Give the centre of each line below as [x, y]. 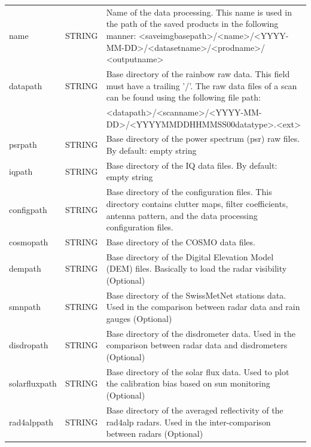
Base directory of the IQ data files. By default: [192, 165]
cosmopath [29, 241]
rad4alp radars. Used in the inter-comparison [188, 422]
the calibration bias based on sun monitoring [188, 383]
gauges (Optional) [139, 318]
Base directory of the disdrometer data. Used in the [201, 333]
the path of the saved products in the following [192, 24]
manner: [121, 35]
